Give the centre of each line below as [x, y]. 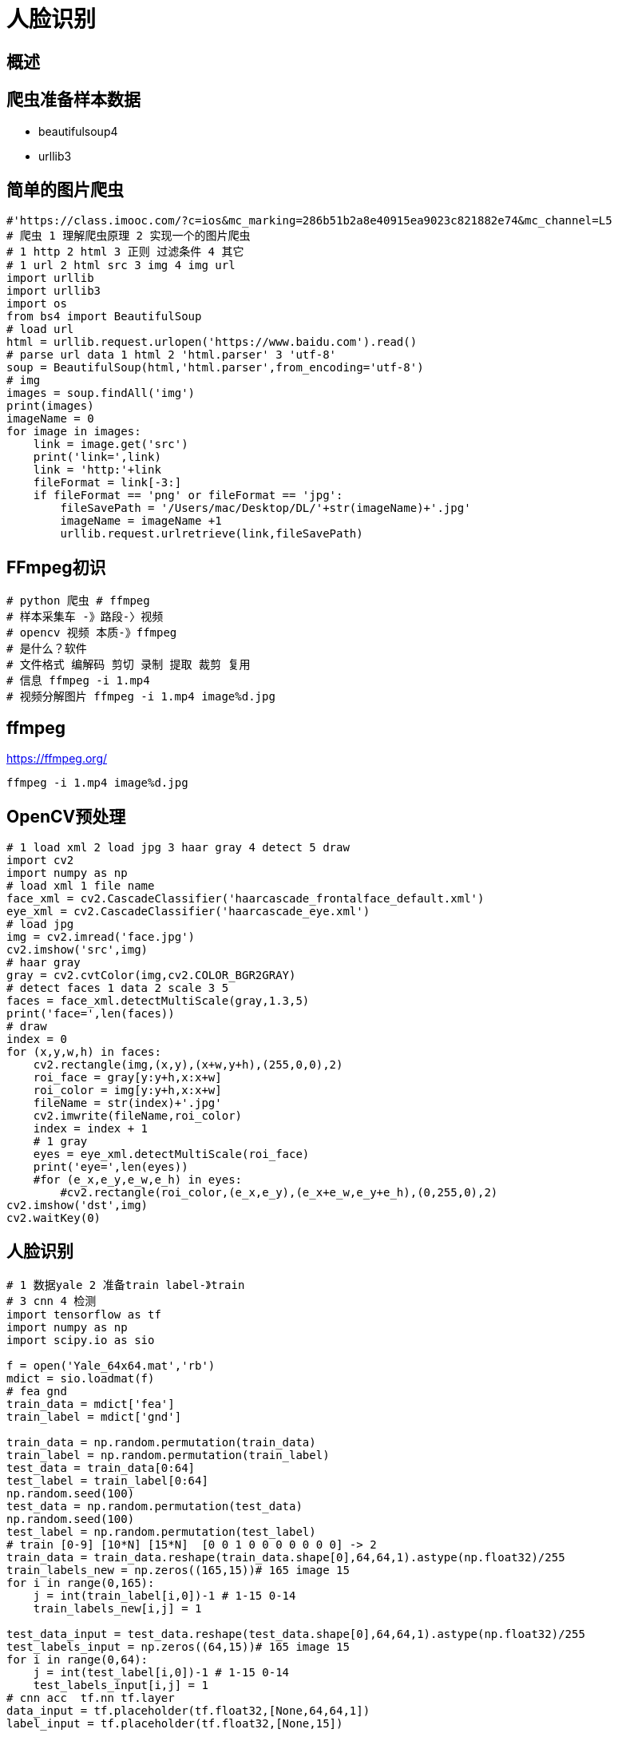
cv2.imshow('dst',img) [77, 1205]
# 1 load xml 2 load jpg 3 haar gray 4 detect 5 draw [178, 847]
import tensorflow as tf [84, 1314]
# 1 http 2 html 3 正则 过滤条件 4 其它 [125, 252]
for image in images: [74, 432]
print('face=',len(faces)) [91, 1013]
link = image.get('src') [111, 444]
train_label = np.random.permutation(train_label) [168, 1455]
